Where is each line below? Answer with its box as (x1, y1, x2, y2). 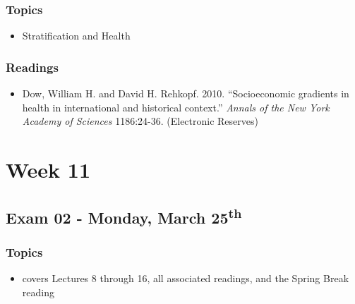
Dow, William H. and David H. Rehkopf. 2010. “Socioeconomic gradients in (22, 86, 349, 101)
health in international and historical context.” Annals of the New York (22, 99, 330, 114)
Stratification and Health (22, 28, 131, 43)
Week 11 (6, 155, 91, 183)
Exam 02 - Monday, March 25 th (6, 203, 242, 228)
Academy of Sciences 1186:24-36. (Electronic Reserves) (22, 114, 258, 128)
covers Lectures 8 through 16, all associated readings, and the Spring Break (22, 271, 349, 286)
